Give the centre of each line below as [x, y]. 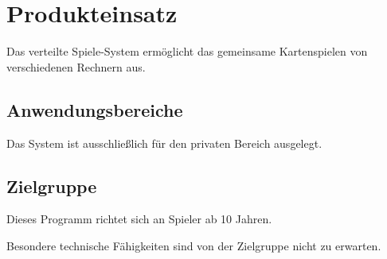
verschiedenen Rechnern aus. [76, 66]
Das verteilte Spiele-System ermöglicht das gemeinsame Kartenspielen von [187, 51]
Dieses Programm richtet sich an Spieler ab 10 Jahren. [139, 219]
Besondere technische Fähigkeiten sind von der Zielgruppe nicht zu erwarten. [194, 245]
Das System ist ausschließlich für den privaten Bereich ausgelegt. [164, 143]
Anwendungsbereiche [95, 109]
